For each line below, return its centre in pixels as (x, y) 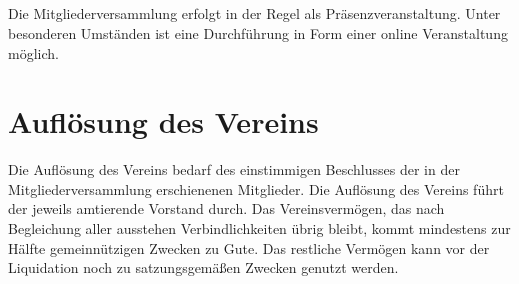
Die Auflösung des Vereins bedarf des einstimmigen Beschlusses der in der (234, 169)
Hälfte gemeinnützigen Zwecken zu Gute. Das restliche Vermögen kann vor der (249, 247)
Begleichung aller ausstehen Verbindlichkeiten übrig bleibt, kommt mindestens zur (259, 228)
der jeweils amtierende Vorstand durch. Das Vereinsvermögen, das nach (226, 208)
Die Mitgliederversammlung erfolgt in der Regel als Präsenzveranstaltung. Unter (254, 13)
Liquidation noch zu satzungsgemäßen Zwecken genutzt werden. (203, 267)
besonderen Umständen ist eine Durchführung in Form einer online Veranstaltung (258, 32)
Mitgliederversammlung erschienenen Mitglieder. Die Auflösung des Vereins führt (256, 188)
